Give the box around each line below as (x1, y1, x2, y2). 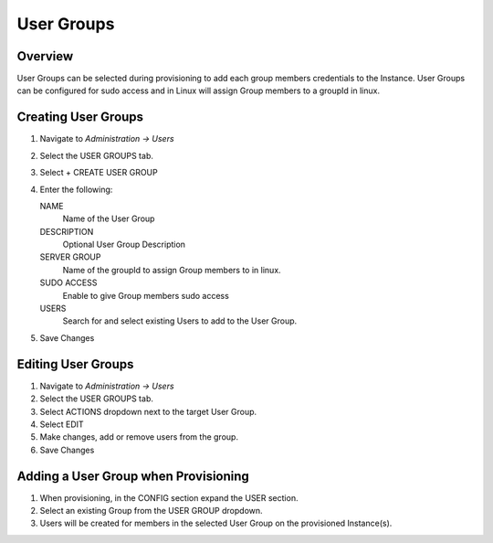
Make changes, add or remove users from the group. (39, 431, 239, 442)
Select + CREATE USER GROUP (39, 167, 159, 178)
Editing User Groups (16, 357, 134, 372)
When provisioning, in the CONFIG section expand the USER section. (39, 492, 299, 503)
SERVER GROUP (39, 251, 101, 262)
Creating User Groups (16, 110, 144, 125)
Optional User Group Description (62, 239, 186, 250)
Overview (16, 48, 74, 64)
